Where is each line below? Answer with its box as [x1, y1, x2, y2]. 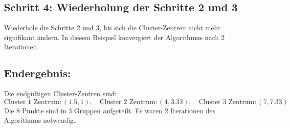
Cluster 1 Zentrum [4, 98, 60, 106]
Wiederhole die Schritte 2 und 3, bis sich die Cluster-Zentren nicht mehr [4, 22, 221, 33]
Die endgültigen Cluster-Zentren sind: [4, 88, 117, 99]
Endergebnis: [4, 65, 71, 81]
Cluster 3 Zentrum [199, 98, 255, 106]
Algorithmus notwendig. [4, 115, 76, 125]
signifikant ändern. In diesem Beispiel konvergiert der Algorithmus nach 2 [4, 32, 225, 42]
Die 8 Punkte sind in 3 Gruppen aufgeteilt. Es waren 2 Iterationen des [4, 105, 215, 115]
